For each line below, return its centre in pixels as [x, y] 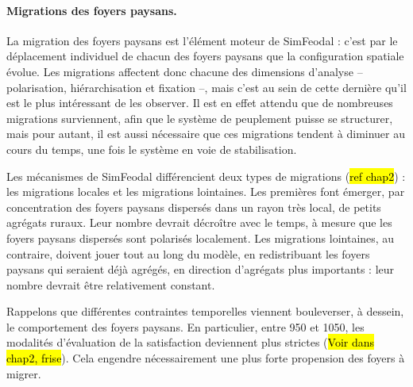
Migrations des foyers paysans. [92, 10]
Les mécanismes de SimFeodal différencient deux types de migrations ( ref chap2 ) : [206, 176]
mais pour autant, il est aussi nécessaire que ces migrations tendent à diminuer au [206, 134]
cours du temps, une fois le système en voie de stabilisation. [152, 149]
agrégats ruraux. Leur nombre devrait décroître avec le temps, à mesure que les [199, 222]
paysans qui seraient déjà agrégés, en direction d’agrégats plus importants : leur [201, 269]
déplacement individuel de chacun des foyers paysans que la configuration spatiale [205, 56]
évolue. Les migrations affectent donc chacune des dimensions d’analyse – [185, 71]
